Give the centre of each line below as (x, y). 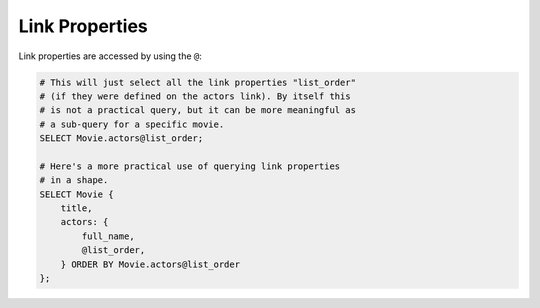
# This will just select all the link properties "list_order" (198, 82)
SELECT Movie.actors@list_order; (121, 138)
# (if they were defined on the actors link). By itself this (195, 96)
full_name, (108, 236)
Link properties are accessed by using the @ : (110, 56)
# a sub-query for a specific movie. (132, 124)
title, (76, 208)
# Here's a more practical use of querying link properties (190, 166)
